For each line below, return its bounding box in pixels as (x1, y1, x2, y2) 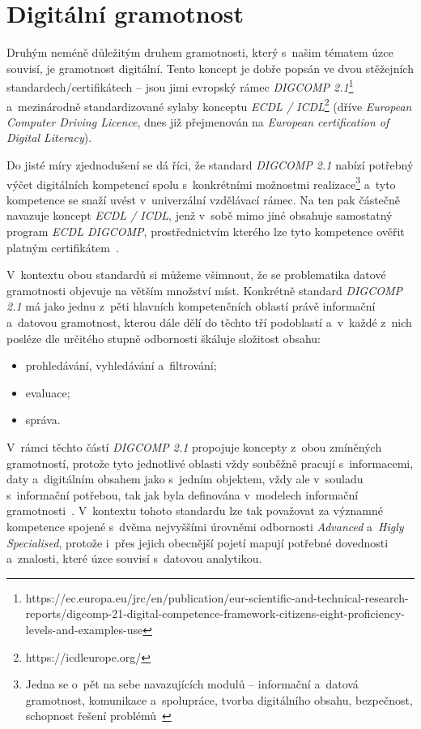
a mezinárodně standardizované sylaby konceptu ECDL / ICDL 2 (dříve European (6, 95, 412, 114)
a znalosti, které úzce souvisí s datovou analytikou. (6, 550, 262, 567)
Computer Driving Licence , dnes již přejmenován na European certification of (6, 113, 389, 130)
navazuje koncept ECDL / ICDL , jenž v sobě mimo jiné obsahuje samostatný (6, 207, 393, 224)
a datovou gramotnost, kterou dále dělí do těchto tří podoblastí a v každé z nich (6, 314, 412, 330)
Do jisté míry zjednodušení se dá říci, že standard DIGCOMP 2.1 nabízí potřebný (6, 157, 414, 173)
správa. (25, 411, 61, 428)
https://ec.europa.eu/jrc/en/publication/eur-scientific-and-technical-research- (25, 589, 409, 606)
